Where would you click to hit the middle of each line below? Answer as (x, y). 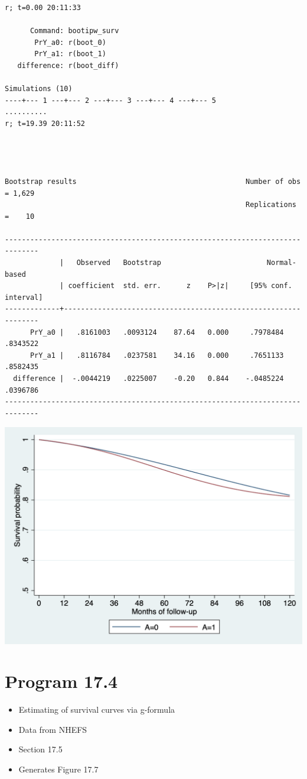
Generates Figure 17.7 (58, 769)
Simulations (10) (39, 89)
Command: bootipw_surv (74, 31)
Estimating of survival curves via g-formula (97, 709)
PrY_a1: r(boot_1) (70, 54)
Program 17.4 (61, 681)
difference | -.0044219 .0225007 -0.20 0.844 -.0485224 (148, 379)
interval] (24, 297)
